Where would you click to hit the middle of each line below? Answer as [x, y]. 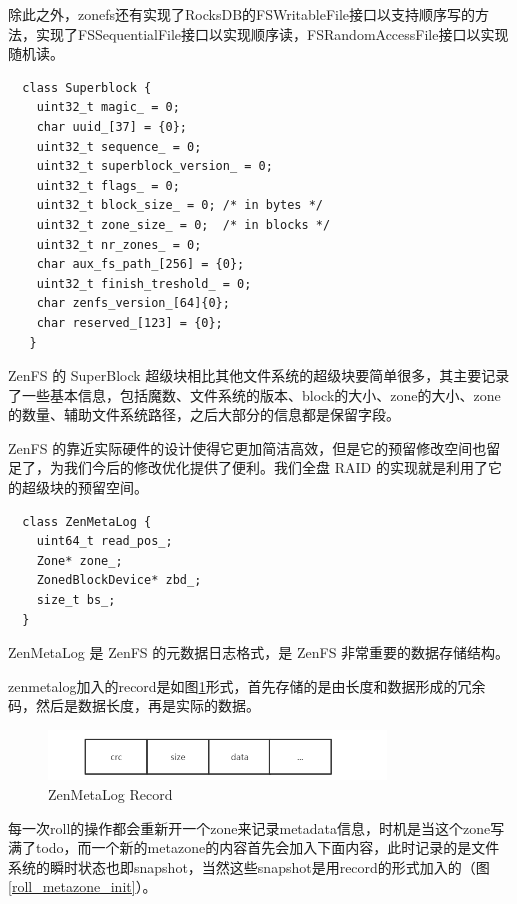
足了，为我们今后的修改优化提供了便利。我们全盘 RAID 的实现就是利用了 [248, 467]
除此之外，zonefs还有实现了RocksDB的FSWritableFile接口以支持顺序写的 [242, 14]
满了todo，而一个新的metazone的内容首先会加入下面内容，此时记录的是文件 [254, 847]
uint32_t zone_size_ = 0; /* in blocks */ [183, 224]
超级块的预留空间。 [84, 487]
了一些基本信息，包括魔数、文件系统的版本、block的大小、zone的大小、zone [254, 394]
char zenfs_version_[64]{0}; [133, 303]
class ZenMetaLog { [87, 521]
